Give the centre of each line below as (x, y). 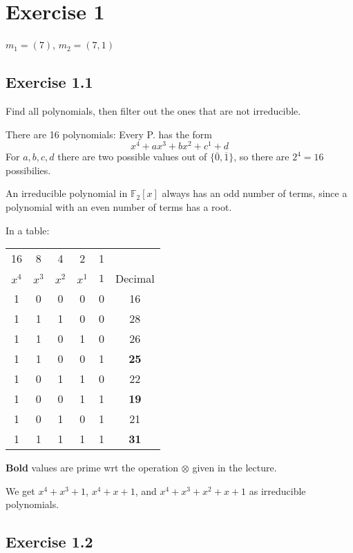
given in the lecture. (235, 468)
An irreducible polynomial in (67, 193)
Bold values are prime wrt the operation (92, 468)
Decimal (135, 279)
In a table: (28, 230)
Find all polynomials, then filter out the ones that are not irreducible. (153, 110)
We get (20, 490)
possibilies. (28, 170)
